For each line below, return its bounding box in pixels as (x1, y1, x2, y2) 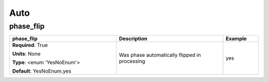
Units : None (12, 50, 41, 57)
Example (226, 35, 247, 42)
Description (119, 35, 147, 42)
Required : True (12, 42, 48, 49)
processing (119, 58, 145, 65)
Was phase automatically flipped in (119, 52, 201, 59)
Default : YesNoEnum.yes (12, 68, 72, 75)
